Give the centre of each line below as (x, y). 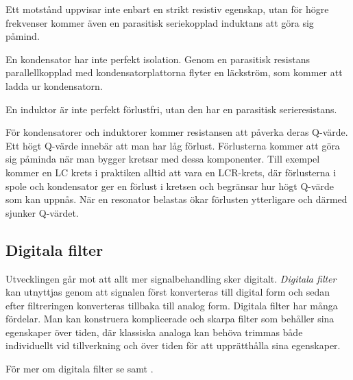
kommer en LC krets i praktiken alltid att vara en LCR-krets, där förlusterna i (171, 172)
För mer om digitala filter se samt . (80, 369)
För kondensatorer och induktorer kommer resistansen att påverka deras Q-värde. (177, 132)
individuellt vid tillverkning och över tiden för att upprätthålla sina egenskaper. (173, 345)
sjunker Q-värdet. (42, 212)
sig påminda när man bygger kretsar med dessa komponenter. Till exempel (163, 159)
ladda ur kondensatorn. (54, 85)
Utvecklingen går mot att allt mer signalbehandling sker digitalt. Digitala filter (171, 278)
